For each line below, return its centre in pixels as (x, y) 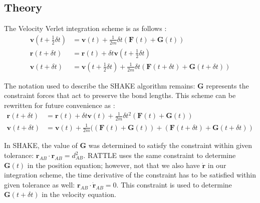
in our (217, 165)
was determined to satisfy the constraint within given (170, 145)
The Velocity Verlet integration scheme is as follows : (85, 28)
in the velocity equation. (79, 194)
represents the (227, 85)
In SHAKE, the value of (41, 145)
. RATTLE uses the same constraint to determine (160, 155)
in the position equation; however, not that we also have (113, 165)
